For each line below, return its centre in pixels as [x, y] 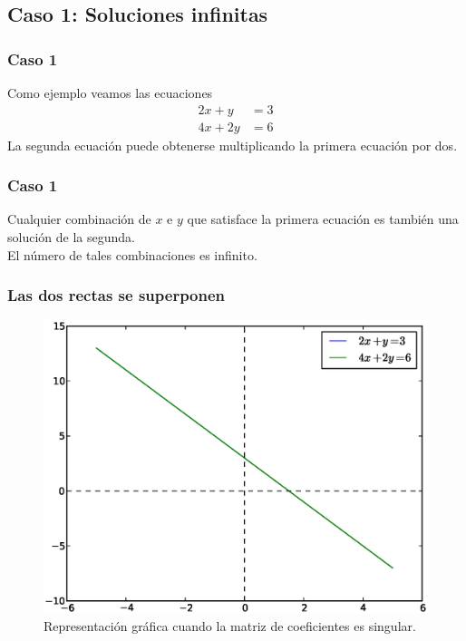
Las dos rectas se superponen [116, 295]
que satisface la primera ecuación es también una [323, 219]
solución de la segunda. [71, 237]
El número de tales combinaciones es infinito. [132, 254]
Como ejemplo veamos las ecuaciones [110, 92]
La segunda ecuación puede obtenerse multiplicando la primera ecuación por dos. [233, 145]
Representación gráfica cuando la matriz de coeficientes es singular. [230, 626]
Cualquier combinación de [79, 219]
